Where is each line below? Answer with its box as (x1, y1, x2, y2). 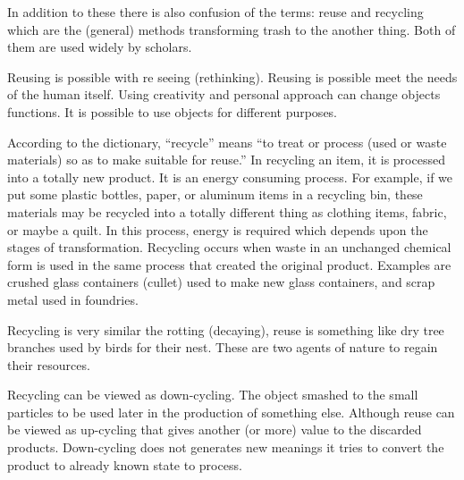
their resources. (7, 355, 90, 374)
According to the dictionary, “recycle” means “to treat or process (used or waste (7, 132, 447, 151)
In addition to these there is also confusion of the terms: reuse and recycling (7, 3, 424, 21)
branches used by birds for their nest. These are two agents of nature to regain (7, 338, 438, 357)
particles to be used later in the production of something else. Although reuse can (7, 402, 455, 421)
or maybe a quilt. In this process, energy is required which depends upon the (7, 220, 428, 239)
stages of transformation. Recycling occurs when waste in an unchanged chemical (7, 238, 451, 257)
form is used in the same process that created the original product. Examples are (7, 255, 451, 274)
